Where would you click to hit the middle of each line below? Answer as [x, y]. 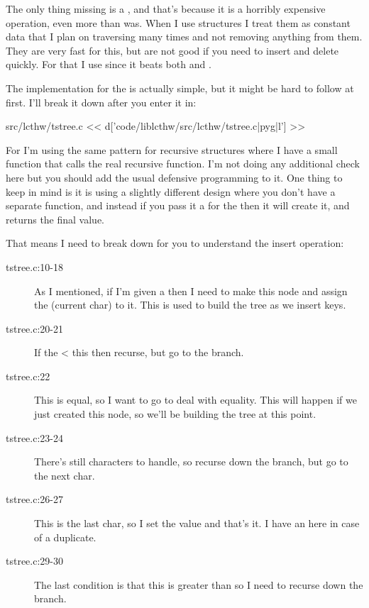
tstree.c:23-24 [34, 437]
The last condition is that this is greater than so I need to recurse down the [199, 584]
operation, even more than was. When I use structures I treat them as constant [178, 22]
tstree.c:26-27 [34, 499]
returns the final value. [55, 219]
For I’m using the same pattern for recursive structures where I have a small [172, 149]
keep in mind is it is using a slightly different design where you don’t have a [171, 191]
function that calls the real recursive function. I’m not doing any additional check [183, 164]
